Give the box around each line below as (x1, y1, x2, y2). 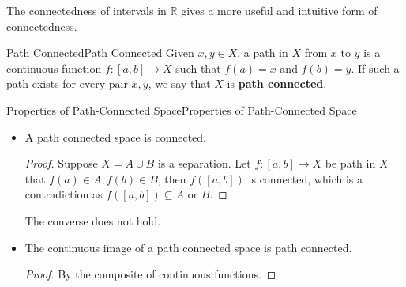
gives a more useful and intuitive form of (181, 2, 378, 18)
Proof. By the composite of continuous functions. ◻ (24, 266, 276, 282)
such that (175, 59, 221, 76)
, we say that (148, 75, 211, 92)
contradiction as (24, 186, 103, 202)
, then (157, 170, 186, 187)
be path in (325, 155, 376, 172)
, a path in (237, 44, 288, 61)
